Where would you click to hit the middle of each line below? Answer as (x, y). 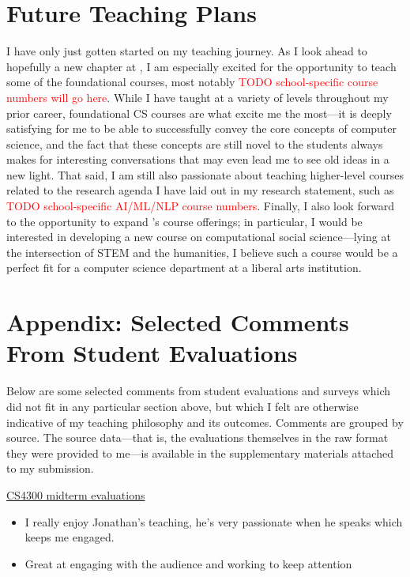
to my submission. (50, 468)
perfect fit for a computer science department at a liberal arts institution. (184, 268)
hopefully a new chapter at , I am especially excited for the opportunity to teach (201, 66)
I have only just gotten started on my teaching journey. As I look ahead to (187, 51)
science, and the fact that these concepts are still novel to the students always (195, 143)
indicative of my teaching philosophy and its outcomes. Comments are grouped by (205, 422)
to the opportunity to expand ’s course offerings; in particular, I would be (184, 221)
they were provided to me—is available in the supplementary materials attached (200, 453)
